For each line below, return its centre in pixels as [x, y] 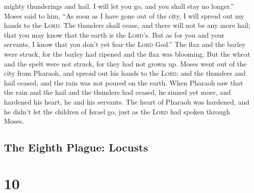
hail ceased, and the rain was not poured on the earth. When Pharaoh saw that [124, 82]
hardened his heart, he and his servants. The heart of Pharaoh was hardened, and [127, 101]
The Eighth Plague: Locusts [76, 147]
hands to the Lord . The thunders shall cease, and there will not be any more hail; [127, 25]
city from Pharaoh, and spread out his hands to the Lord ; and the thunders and [125, 73]
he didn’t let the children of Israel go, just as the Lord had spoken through [117, 111]
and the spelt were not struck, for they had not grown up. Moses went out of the [125, 63]
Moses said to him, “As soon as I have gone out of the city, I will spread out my [124, 15]
